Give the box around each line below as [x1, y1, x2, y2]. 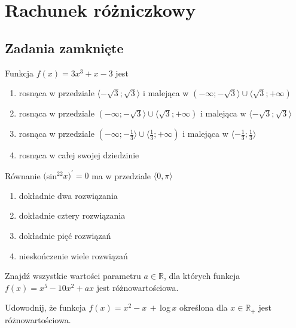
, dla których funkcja [163, 269, 240, 282]
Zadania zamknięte [5, 38, 124, 57]
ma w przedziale [91, 169, 151, 182]
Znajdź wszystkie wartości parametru [5, 269, 141, 282]
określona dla [179, 301, 228, 314]
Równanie [5, 169, 41, 182]
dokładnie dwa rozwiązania [19, 189, 118, 201]
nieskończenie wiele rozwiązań [19, 249, 128, 262]
